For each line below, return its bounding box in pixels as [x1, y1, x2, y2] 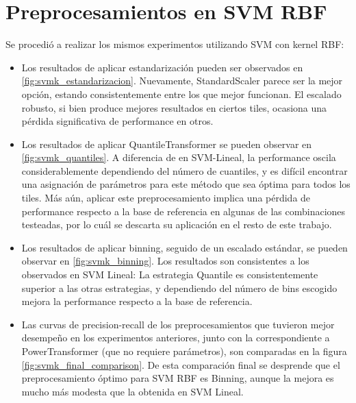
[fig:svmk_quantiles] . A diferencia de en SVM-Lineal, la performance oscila [21, 150, 336, 164]
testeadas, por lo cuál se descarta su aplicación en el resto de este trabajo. [21, 217, 332, 232]
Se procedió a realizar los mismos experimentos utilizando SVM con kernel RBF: [5, 37, 344, 51]
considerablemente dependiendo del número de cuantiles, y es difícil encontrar [21, 163, 348, 178]
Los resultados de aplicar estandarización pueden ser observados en [21, 60, 303, 74]
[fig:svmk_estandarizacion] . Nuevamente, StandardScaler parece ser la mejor [21, 73, 343, 88]
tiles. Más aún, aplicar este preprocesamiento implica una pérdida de [21, 191, 311, 205]
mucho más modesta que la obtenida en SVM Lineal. [21, 384, 244, 398]
